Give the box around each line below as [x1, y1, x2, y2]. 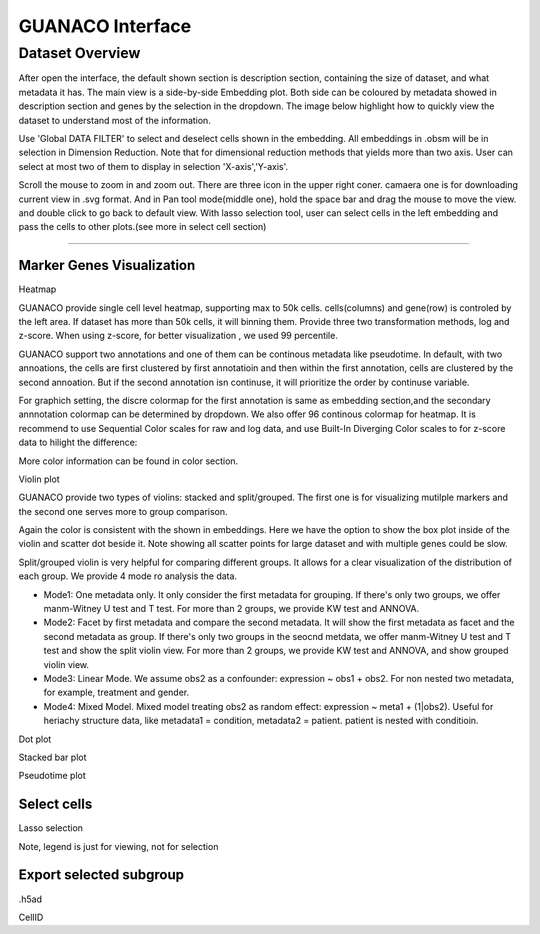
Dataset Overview [18, 44, 141, 62]
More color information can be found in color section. [18, 455, 239, 467]
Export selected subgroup [18, 866, 185, 884]
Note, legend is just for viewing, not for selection [18, 840, 219, 852]
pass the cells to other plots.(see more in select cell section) [18, 221, 267, 233]
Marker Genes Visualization [18, 257, 196, 274]
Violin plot [18, 473, 60, 485]
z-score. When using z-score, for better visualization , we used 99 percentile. [18, 330, 339, 342]
